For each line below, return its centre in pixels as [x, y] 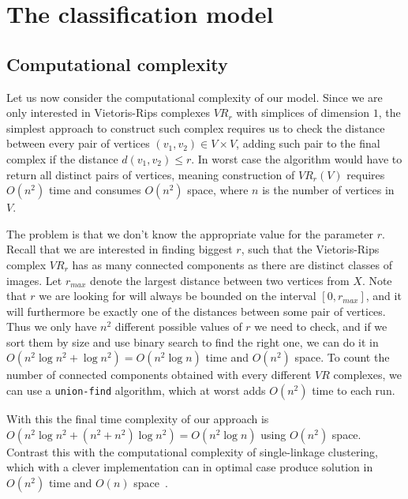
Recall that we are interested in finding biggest [120, 249]
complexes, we [367, 375]
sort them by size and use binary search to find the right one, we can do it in [193, 341]
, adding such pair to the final [308, 143]
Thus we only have [52, 326]
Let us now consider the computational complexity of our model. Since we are [195, 97]
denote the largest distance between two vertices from [220, 280]
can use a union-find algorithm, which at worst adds [136, 390]
